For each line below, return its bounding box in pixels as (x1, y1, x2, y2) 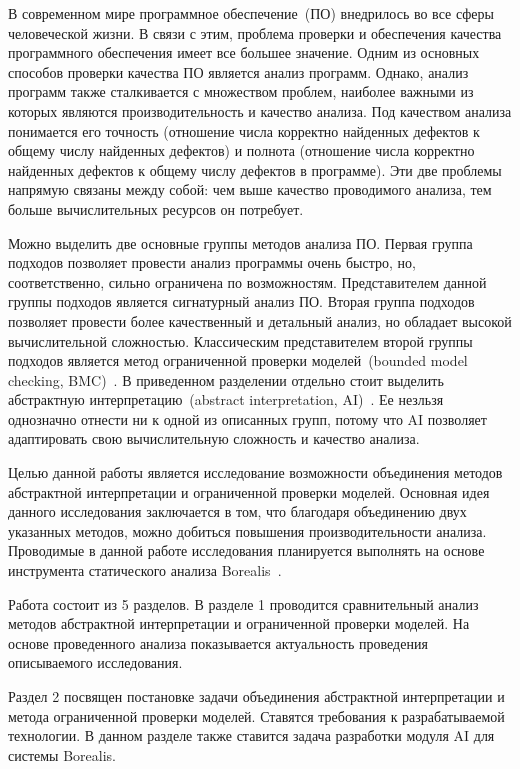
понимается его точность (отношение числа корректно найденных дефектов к (8, 120, 480, 141)
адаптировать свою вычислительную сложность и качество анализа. (8, 428, 420, 449)
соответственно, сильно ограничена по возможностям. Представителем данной (8, 271, 487, 292)
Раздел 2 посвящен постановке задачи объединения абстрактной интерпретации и (8, 686, 505, 706)
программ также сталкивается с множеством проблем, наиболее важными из (8, 81, 474, 102)
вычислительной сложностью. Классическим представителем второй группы (8, 330, 473, 351)
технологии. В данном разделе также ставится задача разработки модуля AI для (8, 725, 495, 746)
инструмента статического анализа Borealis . (8, 560, 282, 581)
